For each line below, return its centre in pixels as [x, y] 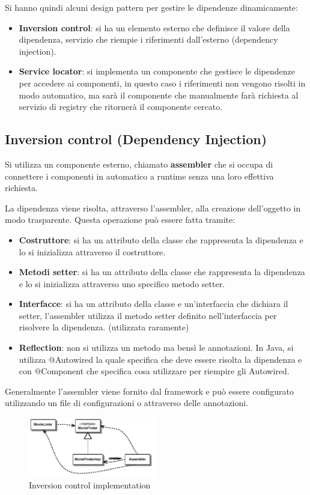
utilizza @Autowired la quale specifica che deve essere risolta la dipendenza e [160, 359]
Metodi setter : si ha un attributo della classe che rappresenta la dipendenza [162, 272]
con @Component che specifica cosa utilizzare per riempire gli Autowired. [154, 371]
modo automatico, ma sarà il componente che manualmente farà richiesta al [159, 95]
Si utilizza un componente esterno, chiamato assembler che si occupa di [139, 164]
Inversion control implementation [90, 485]
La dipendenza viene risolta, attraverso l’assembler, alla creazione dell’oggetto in [153, 208]
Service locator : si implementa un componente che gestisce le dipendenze [157, 71]
